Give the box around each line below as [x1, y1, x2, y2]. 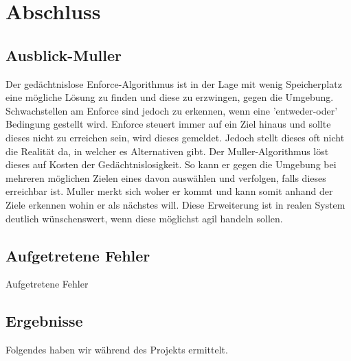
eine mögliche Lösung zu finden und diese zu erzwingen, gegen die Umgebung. [5, 90, 334, 104]
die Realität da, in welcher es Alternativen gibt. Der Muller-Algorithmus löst [5, 143, 329, 158]
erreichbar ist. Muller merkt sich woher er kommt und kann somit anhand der [5, 184, 333, 198]
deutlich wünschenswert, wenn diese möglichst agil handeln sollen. [5, 211, 283, 225]
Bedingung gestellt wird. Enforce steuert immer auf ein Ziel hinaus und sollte [5, 117, 331, 131]
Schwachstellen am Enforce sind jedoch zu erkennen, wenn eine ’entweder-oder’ [5, 103, 338, 117]
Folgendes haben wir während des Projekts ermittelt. [5, 342, 228, 357]
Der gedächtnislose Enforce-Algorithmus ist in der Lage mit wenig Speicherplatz [5, 76, 342, 91]
